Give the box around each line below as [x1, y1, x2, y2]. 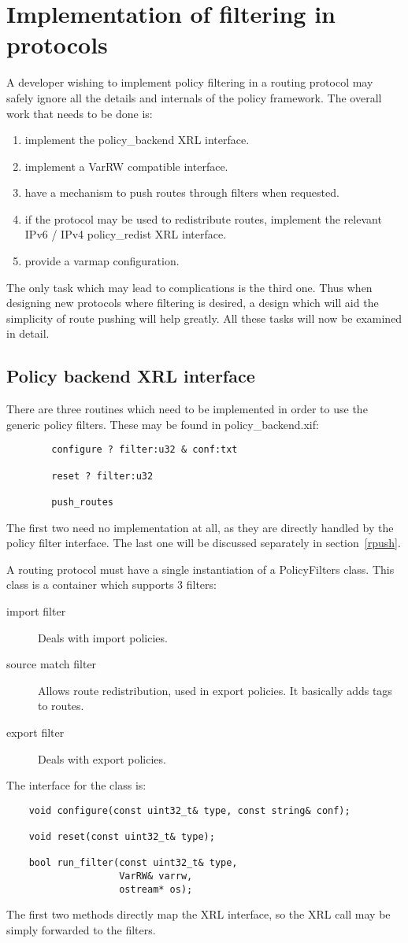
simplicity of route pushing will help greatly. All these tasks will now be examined [6, 309, 402, 326]
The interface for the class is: [6, 777, 147, 793]
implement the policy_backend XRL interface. [24, 131, 250, 148]
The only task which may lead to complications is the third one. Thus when [6, 279, 373, 295]
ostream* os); [119, 883, 193, 895]
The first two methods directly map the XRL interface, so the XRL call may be [6, 906, 391, 923]
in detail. [6, 325, 50, 342]
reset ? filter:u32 [51, 470, 154, 482]
